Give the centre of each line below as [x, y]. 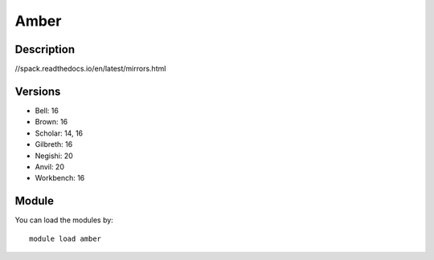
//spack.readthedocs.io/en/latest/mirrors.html [90, 69]
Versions [38, 91]
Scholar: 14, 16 [59, 133]
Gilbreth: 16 [54, 144]
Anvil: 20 [49, 167]
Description [45, 49]
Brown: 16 [51, 122]
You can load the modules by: [64, 220]
